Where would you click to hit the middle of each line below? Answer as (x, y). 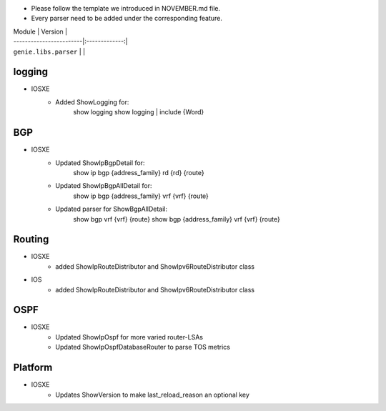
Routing (31, 239)
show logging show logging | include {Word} (139, 112)
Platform (33, 368)
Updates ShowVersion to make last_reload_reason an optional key (153, 395)
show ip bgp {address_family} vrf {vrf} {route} (141, 196)
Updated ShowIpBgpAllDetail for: (104, 186)
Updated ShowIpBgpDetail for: (100, 163)
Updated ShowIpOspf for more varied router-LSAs (129, 337)
